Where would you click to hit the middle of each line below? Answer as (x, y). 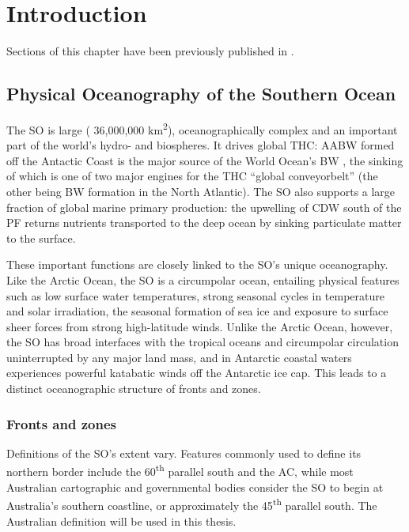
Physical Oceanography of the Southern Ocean (201, 94)
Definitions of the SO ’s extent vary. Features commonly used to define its (184, 453)
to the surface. (41, 238)
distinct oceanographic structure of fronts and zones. (134, 389)
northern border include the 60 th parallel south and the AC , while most (180, 470)
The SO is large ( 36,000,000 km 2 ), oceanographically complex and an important (202, 128)
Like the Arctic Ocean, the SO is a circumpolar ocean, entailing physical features (203, 279)
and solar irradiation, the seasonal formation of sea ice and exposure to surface (197, 311)
